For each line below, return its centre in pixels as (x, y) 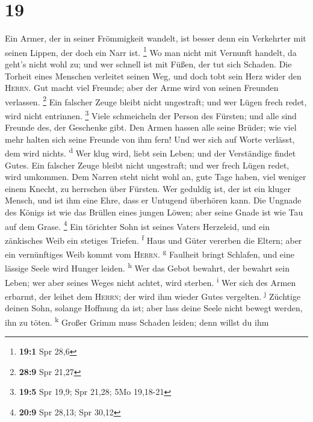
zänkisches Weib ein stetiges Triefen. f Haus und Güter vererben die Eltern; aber (153, 239)
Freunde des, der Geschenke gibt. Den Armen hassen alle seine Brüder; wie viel (151, 127)
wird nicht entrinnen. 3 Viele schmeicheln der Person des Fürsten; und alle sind (151, 115)
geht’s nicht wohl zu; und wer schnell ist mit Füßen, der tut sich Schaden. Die (148, 64)
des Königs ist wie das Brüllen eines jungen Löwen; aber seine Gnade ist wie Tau (154, 212)
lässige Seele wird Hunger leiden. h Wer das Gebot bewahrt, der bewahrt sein (147, 267)
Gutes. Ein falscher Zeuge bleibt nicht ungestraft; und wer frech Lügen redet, (147, 165)
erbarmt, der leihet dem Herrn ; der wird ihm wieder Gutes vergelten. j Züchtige (153, 295)
